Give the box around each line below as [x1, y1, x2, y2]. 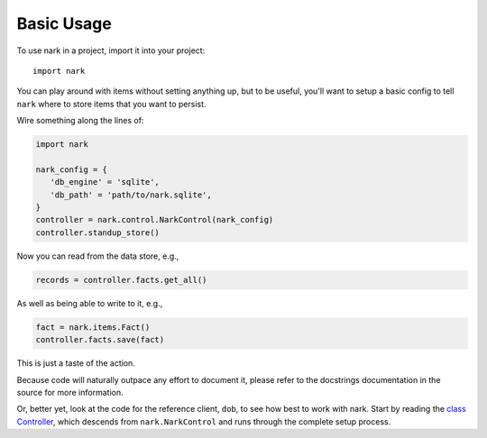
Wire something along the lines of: [16, 115, 144, 126]
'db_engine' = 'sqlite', [50, 177, 160, 187]
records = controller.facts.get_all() [35, 275, 207, 285]
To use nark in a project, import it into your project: [16, 45, 206, 56]
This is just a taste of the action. [16, 358, 135, 369]
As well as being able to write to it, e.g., [16, 297, 163, 308]
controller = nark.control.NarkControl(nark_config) [35, 214, 274, 225]
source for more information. [16, 387, 124, 397]
